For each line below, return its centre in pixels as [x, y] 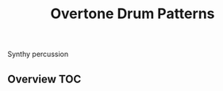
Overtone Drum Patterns [133, 14]
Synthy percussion [38, 54]
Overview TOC [44, 79]
